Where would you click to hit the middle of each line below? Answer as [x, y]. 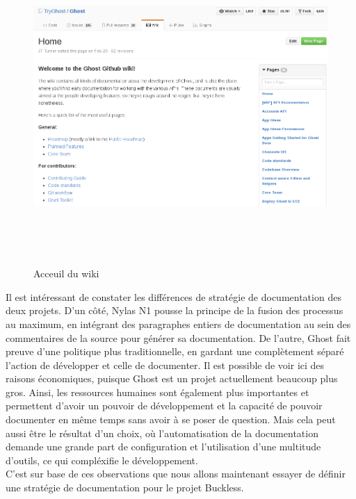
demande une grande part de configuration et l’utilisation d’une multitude [163, 447]
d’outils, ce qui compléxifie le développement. [102, 460]
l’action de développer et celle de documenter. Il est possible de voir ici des [165, 365]
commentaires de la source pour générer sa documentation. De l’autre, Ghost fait [178, 337]
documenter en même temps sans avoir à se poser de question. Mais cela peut [171, 419]
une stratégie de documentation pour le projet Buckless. [125, 488]
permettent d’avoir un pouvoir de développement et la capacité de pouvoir [164, 406]
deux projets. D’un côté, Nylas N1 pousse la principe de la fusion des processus [175, 310]
